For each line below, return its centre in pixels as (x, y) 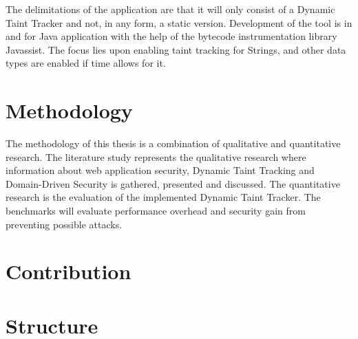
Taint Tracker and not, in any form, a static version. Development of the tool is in (179, 22)
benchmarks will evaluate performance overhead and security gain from (156, 211)
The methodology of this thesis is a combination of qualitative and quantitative (173, 143)
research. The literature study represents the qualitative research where (156, 156)
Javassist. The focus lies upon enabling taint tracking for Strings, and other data (176, 49)
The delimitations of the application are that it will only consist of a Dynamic (170, 9)
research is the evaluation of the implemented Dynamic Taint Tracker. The (163, 197)
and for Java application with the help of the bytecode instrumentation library (171, 36)
